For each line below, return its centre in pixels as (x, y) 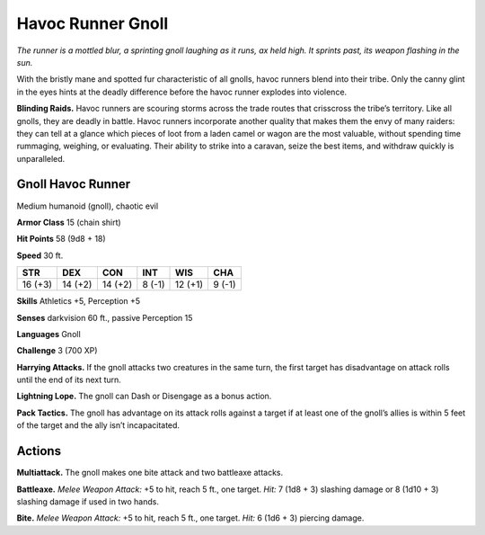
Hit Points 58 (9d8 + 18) (62, 239)
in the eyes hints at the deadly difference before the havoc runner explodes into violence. (182, 92)
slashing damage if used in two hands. (88, 501)
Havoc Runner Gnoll (93, 23)
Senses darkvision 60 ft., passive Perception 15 (105, 317)
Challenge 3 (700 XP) (57, 351)
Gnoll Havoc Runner (74, 184)
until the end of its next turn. (69, 380)
